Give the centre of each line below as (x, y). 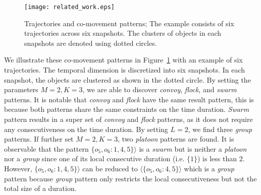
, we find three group (220, 129)
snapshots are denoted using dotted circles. (91, 43)
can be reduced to (110, 168)
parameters (21, 89)
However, (18, 168)
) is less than (217, 158)
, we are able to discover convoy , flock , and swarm (160, 89)
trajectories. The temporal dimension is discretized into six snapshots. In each (125, 70)
